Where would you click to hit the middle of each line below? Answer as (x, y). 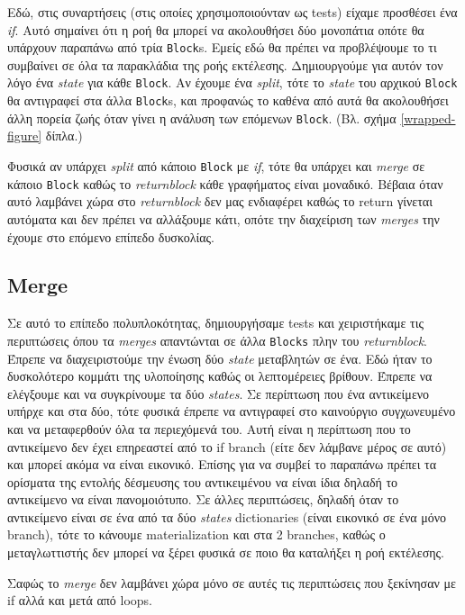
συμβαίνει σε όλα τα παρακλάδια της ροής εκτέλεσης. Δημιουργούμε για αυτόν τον (225, 64)
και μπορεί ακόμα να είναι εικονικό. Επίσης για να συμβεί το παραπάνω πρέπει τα (222, 464)
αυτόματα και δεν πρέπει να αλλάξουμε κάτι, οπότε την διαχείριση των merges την (223, 218)
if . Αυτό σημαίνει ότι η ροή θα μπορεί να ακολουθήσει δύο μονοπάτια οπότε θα (216, 29)
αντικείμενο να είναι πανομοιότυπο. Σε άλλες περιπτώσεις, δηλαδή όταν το (203, 499)
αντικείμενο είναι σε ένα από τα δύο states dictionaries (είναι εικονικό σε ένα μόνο (227, 516)
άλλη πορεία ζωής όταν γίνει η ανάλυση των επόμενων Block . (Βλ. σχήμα (202, 118)
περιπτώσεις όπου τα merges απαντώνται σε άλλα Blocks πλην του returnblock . (218, 340)
